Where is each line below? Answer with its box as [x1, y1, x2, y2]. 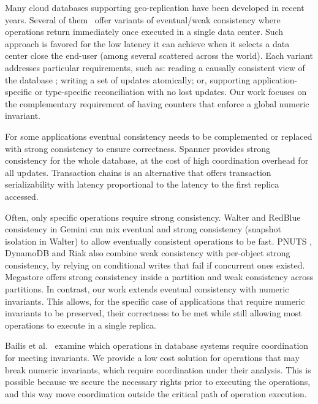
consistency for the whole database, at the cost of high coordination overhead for [5, 154, 309, 167]
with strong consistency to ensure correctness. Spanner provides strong [5, 142, 270, 154]
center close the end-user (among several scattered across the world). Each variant [5, 49, 313, 62]
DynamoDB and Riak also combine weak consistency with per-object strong [5, 246, 290, 259]
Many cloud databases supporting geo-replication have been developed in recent [5, 1, 305, 13]
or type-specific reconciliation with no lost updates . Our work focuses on [34, 85, 307, 98]
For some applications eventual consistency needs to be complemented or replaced [5, 129, 312, 142]
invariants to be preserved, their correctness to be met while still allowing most [5, 307, 302, 319]
